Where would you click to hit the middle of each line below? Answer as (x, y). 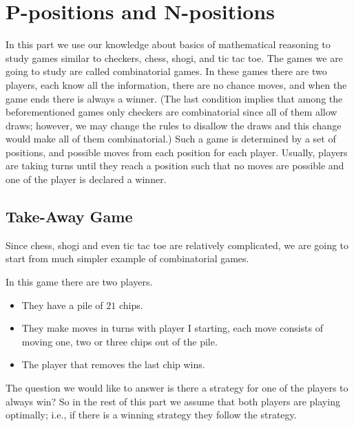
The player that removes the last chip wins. (113, 364)
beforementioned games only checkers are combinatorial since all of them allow (171, 112)
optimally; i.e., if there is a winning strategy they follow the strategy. (151, 415)
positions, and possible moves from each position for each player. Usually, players (177, 152)
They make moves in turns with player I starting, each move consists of (173, 328)
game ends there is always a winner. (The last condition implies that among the (174, 98)
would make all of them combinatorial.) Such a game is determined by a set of (171, 139)
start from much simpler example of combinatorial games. (127, 258)
